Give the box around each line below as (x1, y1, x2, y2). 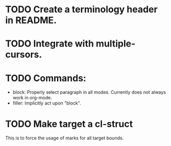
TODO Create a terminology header (5, 4, 158, 15)
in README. (5, 14, 57, 26)
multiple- (95, 38, 136, 50)
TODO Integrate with (5, 38, 94, 50)
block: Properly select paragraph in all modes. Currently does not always (12, 89, 166, 95)
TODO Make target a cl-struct (5, 118, 133, 130)
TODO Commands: (5, 72, 87, 84)
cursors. (5, 49, 42, 60)
